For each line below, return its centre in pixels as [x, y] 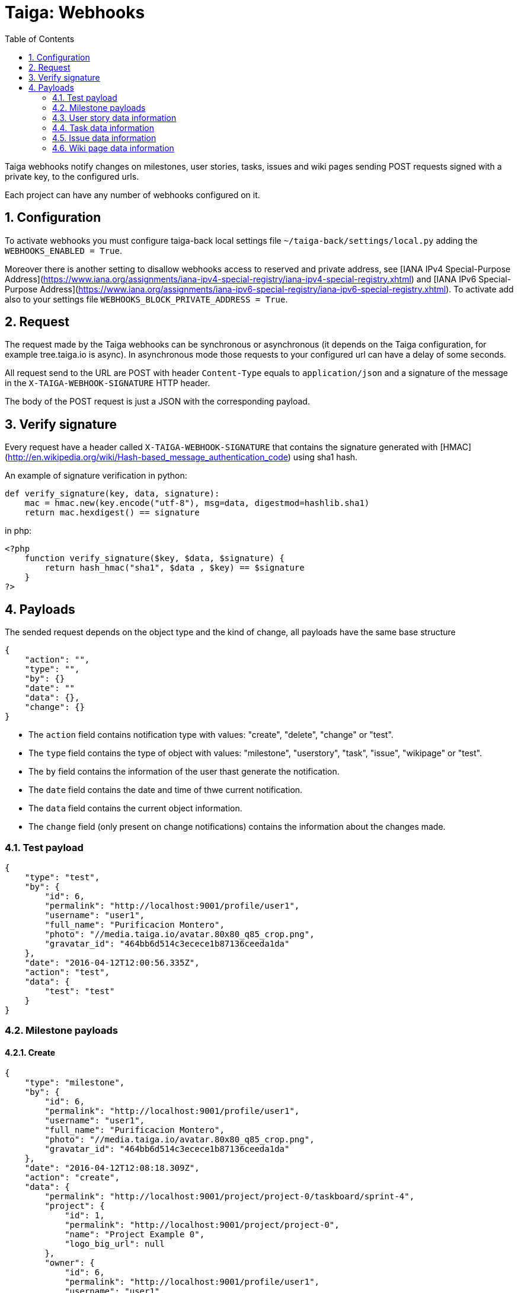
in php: [18, 531]
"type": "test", [62, 877]
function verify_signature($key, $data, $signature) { [155, 558]
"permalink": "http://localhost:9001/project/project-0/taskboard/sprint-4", [230, 1197]
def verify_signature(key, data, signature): [112, 494]
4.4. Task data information [103, 128]
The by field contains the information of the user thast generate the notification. [184, 772]
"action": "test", [67, 972]
